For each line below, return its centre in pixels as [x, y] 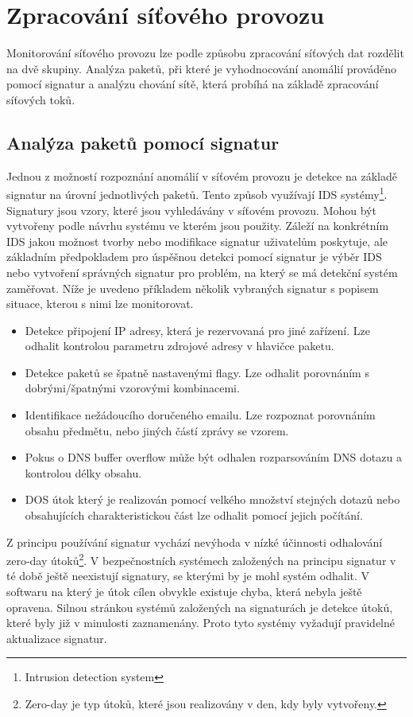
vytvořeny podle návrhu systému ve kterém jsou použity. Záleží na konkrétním [198, 226]
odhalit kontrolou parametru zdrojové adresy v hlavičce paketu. [179, 346]
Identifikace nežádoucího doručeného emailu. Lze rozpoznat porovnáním [200, 415]
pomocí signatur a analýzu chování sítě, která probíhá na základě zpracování [193, 84]
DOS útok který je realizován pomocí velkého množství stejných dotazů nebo [212, 499]
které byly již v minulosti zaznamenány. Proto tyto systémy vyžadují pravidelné [201, 623]
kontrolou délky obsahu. [83, 472]
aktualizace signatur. [57, 638]
